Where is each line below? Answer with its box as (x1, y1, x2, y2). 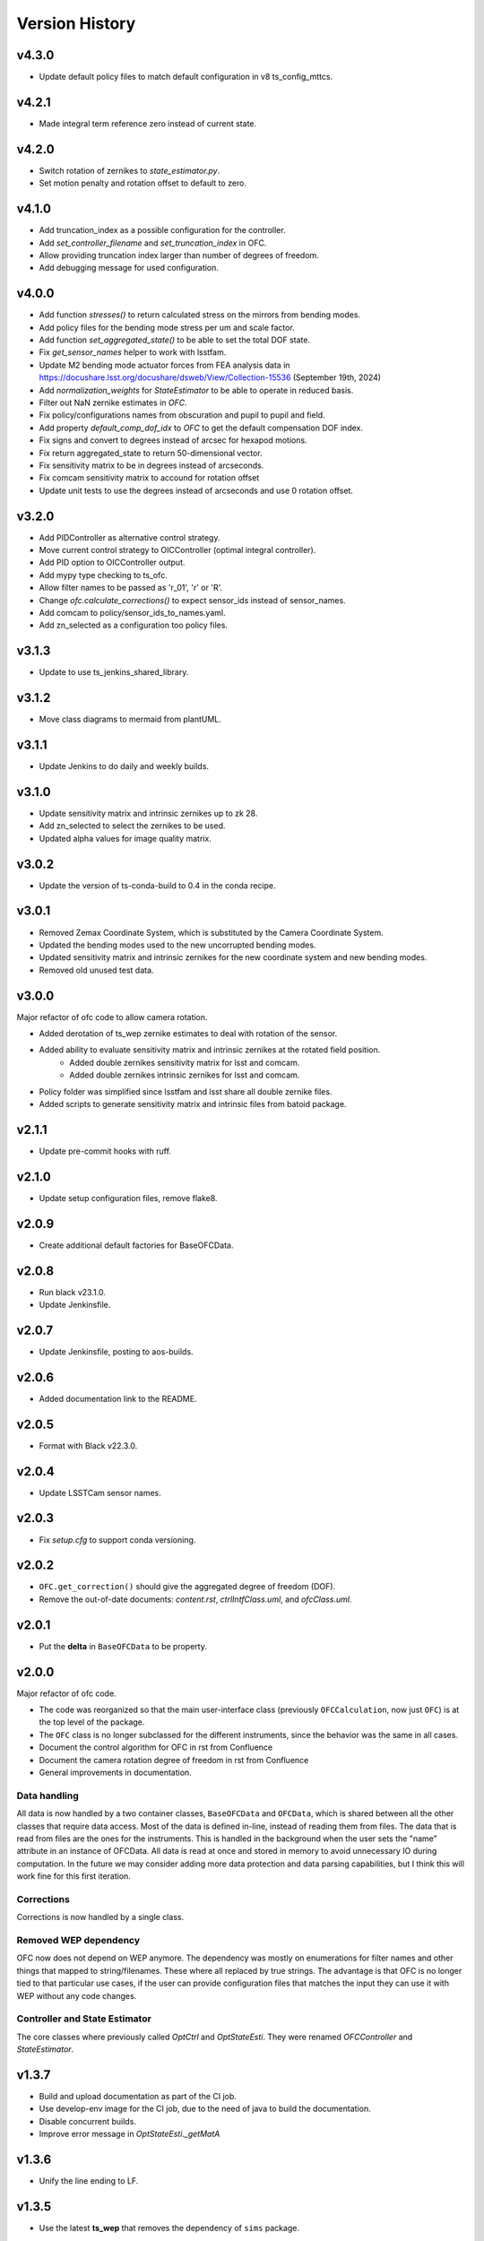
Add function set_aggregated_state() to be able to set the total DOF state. (39, 334, 311, 345)
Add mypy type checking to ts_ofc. (39, 569, 168, 580)
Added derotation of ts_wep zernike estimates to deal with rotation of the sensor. (39, 1028, 338, 1039)
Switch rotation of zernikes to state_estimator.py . (39, 165, 220, 176)
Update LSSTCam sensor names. (39, 1487, 161, 1498)
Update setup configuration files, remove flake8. (39, 1192, 218, 1203)
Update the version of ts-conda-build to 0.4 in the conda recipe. (39, 879, 277, 891)
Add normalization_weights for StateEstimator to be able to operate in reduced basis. (39, 385, 354, 395)
